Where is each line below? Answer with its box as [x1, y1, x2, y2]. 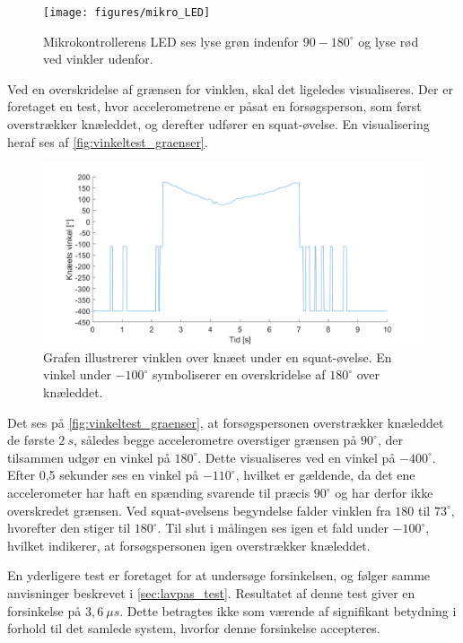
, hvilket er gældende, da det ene [235, 465, 415, 484]
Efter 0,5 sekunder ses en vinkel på [7, 465, 199, 484]
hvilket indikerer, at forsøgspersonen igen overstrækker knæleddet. [7, 535, 371, 554]
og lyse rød [358, 31, 419, 50]
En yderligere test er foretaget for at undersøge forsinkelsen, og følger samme [7, 566, 431, 585]
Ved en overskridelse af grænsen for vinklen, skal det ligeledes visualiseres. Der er [7, 79, 453, 98]
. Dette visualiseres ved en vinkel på [197, 447, 396, 466]
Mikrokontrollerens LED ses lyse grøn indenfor [43, 31, 299, 50]
